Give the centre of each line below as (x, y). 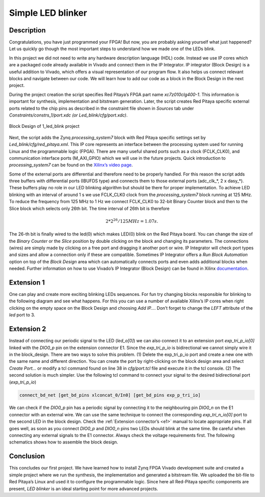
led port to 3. (22, 315)
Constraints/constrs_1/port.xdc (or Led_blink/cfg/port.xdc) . (68, 115)
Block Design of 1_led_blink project (44, 126)
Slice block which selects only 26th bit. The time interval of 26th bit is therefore (89, 208)
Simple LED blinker (48, 13)
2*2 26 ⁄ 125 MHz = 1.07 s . (132, 221)
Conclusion (27, 456)
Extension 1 (27, 282)
